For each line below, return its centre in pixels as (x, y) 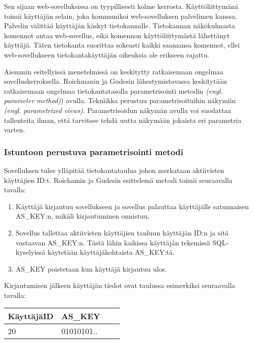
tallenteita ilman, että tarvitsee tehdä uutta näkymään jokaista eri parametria (123, 120)
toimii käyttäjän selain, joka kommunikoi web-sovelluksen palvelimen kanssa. (121, 16)
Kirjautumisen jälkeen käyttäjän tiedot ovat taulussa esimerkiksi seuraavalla (120, 285)
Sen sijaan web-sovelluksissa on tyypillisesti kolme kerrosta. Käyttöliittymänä (121, 6)
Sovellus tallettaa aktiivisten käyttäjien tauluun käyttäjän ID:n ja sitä (122, 232)
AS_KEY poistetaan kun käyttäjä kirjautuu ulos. (91, 268)
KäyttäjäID (31, 316)
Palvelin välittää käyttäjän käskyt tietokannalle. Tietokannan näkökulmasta (120, 26)
